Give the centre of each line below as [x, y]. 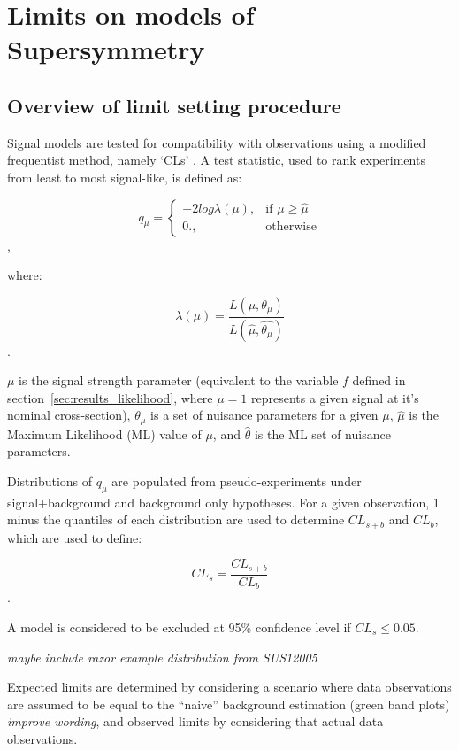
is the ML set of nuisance [322, 434]
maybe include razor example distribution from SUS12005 [162, 657]
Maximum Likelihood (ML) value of [104, 434]
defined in [379, 380]
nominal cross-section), [69, 415]
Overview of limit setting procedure [174, 105]
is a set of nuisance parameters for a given [264, 415]
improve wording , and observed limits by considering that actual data [195, 721]
